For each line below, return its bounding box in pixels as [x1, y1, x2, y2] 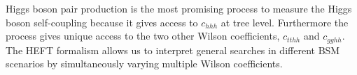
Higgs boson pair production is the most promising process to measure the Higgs [6, 1, 352, 15]
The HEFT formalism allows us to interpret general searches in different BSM [6, 42, 340, 57]
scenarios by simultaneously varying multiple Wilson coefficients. [6, 56, 283, 71]
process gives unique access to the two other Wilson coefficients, [6, 28, 280, 43]
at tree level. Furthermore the [220, 15, 349, 29]
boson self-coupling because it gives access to [6, 15, 198, 29]
